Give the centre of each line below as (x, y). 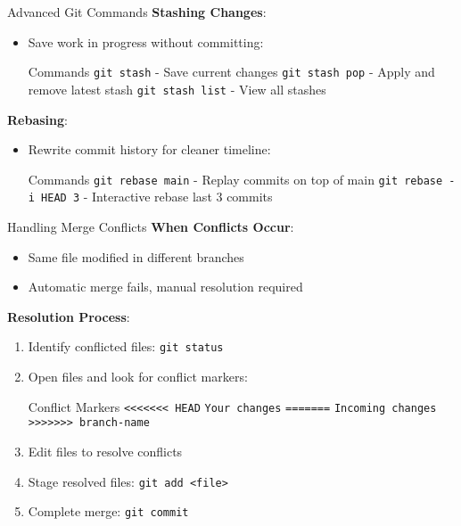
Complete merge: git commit (108, 511)
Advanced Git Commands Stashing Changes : (137, 12)
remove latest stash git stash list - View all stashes (177, 89)
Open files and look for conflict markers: (138, 377)
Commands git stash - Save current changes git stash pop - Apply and (231, 72)
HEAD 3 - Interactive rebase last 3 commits (157, 197)
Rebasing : (37, 119)
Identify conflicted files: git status (126, 346)
